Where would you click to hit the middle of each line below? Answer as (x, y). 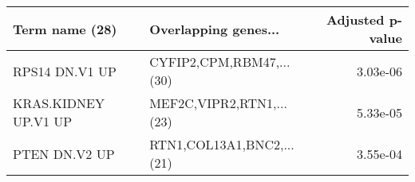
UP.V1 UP (43, 121)
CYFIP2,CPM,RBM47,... (220, 62)
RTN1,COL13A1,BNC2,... (222, 144)
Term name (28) (65, 29)
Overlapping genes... (215, 29)
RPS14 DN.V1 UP (65, 71)
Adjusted (355, 19)
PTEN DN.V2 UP (64, 153)
